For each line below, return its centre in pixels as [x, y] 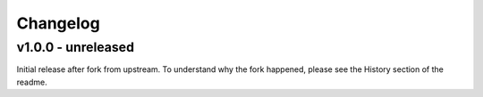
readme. [32, 82]
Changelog [58, 23]
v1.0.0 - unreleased [75, 47]
